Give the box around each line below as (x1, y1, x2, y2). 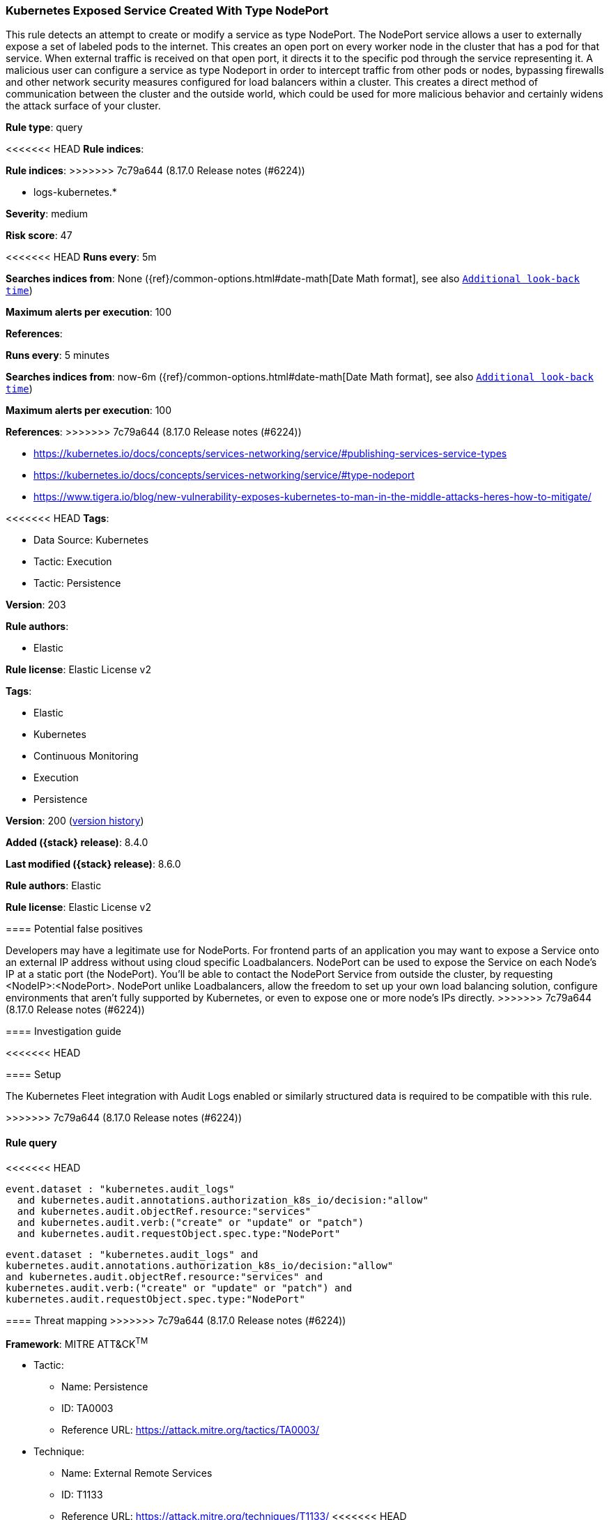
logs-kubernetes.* (33, 186, 117, 199)
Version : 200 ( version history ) (6, 815, 144, 827)
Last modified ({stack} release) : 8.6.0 (6, 858, 181, 870)
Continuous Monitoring (33, 750, 139, 762)
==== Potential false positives (6, 923, 143, 935)
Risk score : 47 (6, 229, 72, 242)
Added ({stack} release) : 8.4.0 (6, 836, 148, 849)
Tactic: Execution (33, 555, 112, 568)
